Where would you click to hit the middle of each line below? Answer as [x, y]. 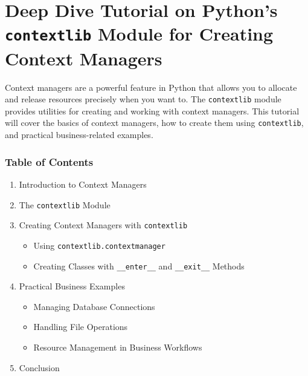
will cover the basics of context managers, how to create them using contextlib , [154, 123]
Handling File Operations [81, 327]
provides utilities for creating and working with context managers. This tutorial [152, 110]
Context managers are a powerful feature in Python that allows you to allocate [151, 87]
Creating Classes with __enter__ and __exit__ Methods [139, 266]
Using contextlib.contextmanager [99, 245]
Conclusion [39, 367]
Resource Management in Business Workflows [118, 347]
